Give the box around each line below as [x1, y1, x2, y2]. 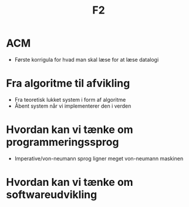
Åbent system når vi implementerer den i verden [14, 102, 131, 109]
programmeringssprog [6, 136, 119, 149]
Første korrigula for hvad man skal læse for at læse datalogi [14, 56, 159, 63]
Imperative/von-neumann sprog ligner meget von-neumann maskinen [14, 155, 184, 162]
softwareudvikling [6, 188, 97, 201]
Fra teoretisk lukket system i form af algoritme [14, 96, 126, 103]
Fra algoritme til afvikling [6, 77, 130, 90]
